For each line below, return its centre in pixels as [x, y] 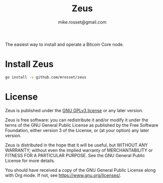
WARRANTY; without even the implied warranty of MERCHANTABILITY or [79, 150]
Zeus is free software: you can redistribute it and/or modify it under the [77, 120]
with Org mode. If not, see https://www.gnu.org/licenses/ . [63, 175]
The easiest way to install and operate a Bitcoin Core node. [64, 44]
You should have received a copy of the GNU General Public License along [80, 170]
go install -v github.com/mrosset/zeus [46, 77]
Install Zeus [29, 64]
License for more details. [30, 160]
